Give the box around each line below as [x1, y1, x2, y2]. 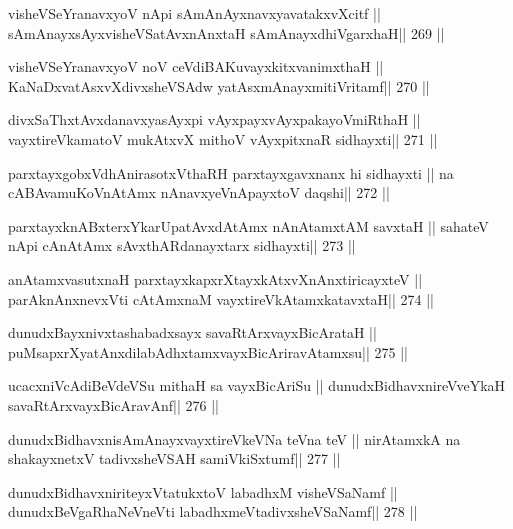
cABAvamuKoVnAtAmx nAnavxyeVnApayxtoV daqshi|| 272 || [8, 182, 390, 203]
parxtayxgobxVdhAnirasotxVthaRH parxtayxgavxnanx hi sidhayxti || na [8, 162, 454, 183]
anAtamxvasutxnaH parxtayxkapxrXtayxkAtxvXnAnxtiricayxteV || [8, 268, 423, 289]
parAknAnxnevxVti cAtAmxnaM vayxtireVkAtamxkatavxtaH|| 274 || [8, 288, 434, 309]
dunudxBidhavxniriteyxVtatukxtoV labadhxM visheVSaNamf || [8, 481, 398, 502]
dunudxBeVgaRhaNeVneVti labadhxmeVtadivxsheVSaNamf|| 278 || [8, 501, 418, 522]
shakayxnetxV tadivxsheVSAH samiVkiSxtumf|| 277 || [8, 448, 341, 469]
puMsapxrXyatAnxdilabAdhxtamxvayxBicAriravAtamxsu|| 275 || [8, 341, 408, 362]
